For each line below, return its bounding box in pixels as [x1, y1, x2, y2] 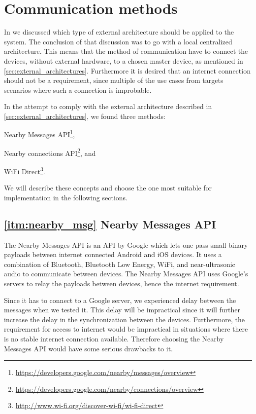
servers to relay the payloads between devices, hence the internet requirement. [4, 278, 239, 288]
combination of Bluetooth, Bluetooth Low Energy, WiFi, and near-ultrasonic [4, 259, 235, 269]
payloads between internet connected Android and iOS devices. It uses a [4, 249, 222, 260]
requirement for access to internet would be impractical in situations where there [4, 324, 248, 334]
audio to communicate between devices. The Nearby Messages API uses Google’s [4, 268, 248, 279]
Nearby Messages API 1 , [4, 128, 75, 140]
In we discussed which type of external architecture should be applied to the [4, 27, 234, 37]
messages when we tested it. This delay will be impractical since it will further [4, 304, 241, 315]
